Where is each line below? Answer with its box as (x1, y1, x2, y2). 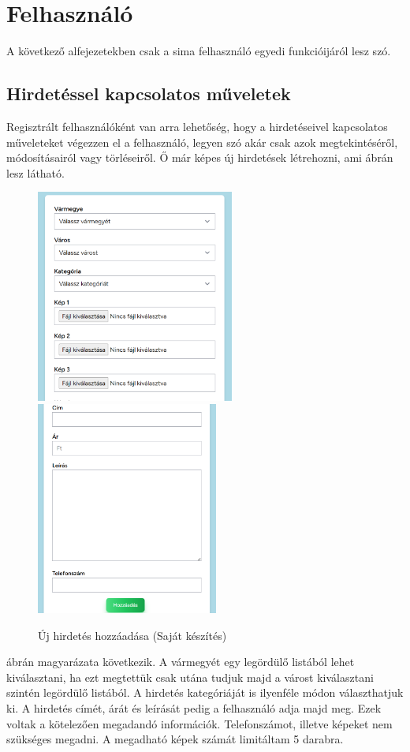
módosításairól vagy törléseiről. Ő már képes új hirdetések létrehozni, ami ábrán (6, 149, 393, 166)
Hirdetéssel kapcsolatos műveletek (6, 81, 291, 106)
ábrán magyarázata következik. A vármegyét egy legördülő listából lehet (6, 653, 355, 670)
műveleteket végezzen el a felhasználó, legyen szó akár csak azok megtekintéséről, (6, 133, 398, 150)
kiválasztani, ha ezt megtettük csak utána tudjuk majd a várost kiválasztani (6, 668, 374, 685)
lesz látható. (6, 164, 65, 181)
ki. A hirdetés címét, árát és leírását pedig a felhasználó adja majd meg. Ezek (6, 699, 382, 716)
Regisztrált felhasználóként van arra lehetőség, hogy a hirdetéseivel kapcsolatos (6, 118, 388, 134)
